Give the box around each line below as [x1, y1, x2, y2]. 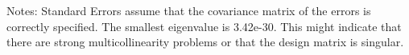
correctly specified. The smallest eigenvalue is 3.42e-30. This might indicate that [6, 18, 402, 34]
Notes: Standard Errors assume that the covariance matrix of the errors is [6, 2, 371, 18]
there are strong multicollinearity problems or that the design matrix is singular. [6, 33, 404, 50]
